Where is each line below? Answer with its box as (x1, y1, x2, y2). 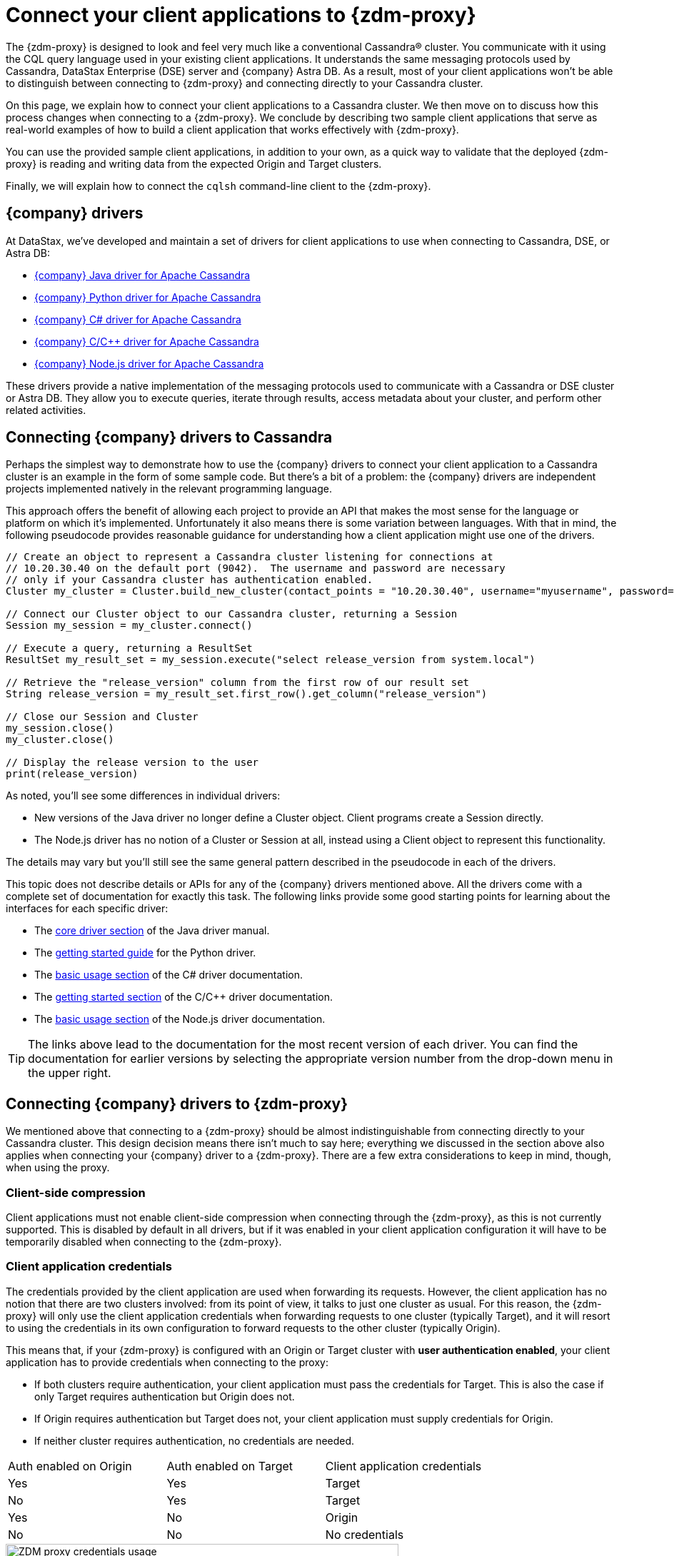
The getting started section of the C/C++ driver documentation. (34, 991, 333, 1004)
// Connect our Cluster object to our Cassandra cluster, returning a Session (6, 608, 458, 620)
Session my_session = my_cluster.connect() (6, 620, 253, 632)
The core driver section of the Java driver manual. (34, 924, 270, 937)
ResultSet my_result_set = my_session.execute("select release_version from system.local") (6, 654, 535, 666)
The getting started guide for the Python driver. (34, 946, 256, 959)
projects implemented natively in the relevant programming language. (6, 483, 332, 495)
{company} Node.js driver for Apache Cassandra (34, 357, 264, 370)
